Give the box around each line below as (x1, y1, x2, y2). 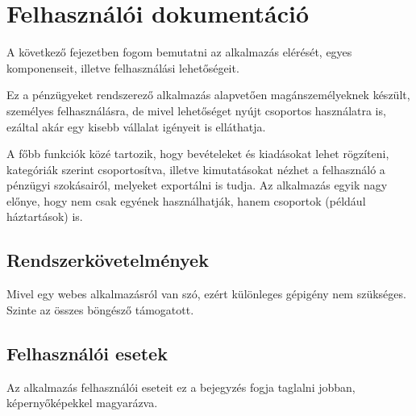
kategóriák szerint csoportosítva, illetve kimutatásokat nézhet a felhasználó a (6, 160, 385, 177)
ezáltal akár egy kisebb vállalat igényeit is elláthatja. (6, 118, 266, 135)
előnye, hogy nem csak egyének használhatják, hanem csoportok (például (6, 192, 366, 209)
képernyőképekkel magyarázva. (6, 394, 158, 411)
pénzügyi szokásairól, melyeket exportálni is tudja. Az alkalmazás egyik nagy (6, 177, 388, 193)
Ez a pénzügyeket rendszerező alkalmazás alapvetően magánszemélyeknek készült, (6, 86, 410, 103)
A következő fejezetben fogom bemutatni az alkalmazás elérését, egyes (6, 44, 352, 60)
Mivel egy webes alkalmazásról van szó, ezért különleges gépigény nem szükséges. (6, 285, 406, 302)
